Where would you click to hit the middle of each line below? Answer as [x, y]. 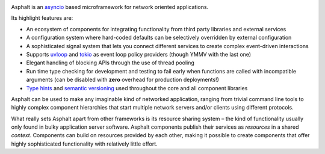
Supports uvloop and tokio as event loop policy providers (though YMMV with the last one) [139, 54]
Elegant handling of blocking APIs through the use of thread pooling [110, 63]
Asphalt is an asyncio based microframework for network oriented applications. [110, 7]
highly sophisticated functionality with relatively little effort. [84, 144]
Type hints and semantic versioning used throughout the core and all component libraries [137, 88]
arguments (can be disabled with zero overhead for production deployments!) [122, 80]
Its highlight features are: [42, 18]
